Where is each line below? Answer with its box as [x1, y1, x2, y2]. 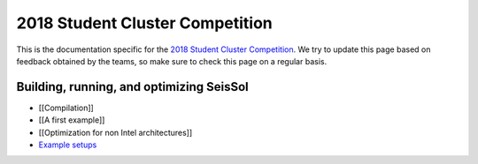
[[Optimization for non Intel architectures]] [38, 127, 193, 138]
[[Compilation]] [38, 102, 95, 113]
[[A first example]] [38, 115, 105, 125]
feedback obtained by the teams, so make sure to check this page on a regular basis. [16, 56, 328, 66]
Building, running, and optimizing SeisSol [16, 79, 250, 94]
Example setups [38, 139, 97, 150]
